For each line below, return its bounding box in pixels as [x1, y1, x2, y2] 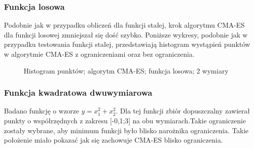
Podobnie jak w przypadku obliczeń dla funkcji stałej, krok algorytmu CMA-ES [4, 20, 245, 30]
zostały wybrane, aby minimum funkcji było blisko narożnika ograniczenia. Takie [4, 125, 249, 135]
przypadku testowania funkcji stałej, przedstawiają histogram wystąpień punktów [4, 39, 251, 49]
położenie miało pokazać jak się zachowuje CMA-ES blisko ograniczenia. [4, 135, 223, 145]
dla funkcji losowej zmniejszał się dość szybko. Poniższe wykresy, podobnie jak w [4, 29, 248, 39]
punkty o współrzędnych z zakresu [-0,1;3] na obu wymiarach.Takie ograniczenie [4, 115, 246, 125]
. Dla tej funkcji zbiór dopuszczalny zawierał [116, 106, 250, 116]
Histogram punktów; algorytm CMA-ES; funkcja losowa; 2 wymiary [24, 65, 229, 75]
